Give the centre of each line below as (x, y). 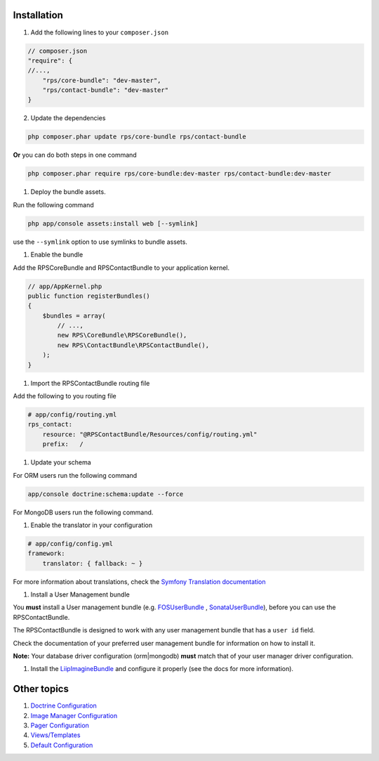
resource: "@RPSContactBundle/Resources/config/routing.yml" (150, 434)
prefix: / (63, 444)
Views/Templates (55, 735)
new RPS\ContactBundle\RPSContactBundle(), (133, 345)
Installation (38, 15)
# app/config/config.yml (71, 544)
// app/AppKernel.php (65, 286)
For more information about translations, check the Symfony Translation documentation (139, 581)
